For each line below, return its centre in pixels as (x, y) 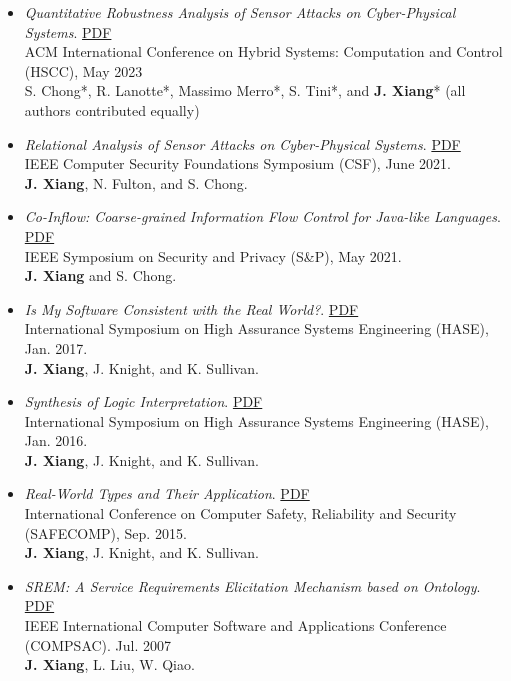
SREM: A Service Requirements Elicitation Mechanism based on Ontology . (252, 585)
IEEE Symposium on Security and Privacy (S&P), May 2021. (213, 255)
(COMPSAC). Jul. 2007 (98, 644)
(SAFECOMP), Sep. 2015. (105, 532)
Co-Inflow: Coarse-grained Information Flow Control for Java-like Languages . (262, 216)
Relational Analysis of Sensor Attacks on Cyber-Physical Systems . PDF (242, 143)
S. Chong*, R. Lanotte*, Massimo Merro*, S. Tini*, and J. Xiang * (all (245, 90)
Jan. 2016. (56, 440)
